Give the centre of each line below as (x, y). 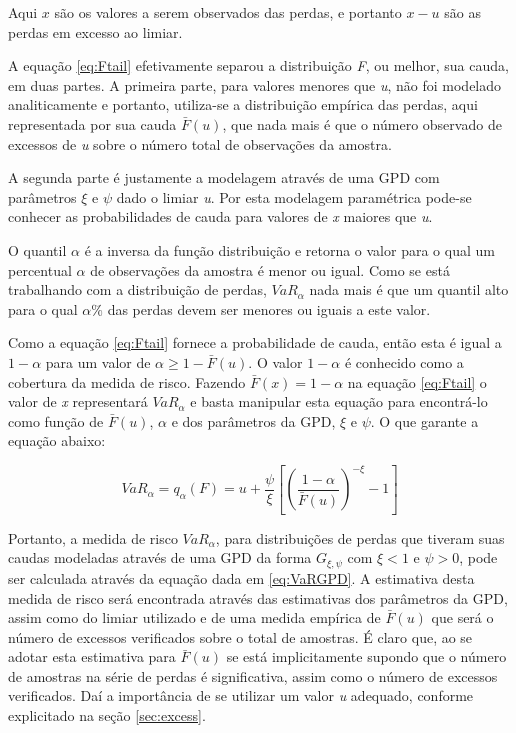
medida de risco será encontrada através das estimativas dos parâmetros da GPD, (258, 597)
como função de (56, 420)
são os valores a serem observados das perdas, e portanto (228, 12)
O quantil (37, 249)
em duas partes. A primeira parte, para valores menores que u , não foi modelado (255, 84)
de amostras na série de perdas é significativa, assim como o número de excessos (253, 675)
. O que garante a (424, 420)
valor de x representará (78, 401)
